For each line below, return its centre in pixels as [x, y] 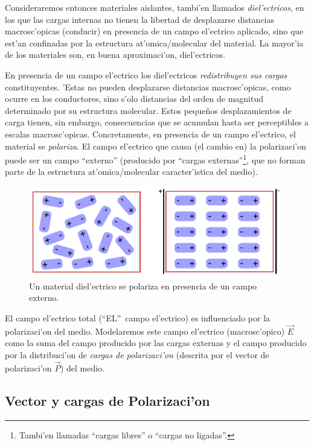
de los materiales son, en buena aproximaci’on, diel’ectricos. [115, 55]
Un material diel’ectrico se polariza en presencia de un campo [143, 286]
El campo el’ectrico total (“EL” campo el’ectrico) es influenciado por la [138, 317]
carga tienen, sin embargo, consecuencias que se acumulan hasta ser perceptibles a [157, 122]
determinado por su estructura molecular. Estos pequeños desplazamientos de [148, 110]
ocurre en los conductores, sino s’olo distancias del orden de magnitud [134, 99]
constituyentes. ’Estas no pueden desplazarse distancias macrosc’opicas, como [148, 87]
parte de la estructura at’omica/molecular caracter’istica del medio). [131, 172]
